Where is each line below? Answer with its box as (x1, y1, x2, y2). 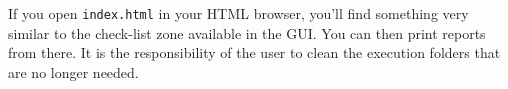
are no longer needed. (8, 61, 139, 82)
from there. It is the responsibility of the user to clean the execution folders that (8, 42, 501, 63)
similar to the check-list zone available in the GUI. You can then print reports (8, 22, 486, 43)
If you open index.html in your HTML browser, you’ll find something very (8, 3, 469, 23)
